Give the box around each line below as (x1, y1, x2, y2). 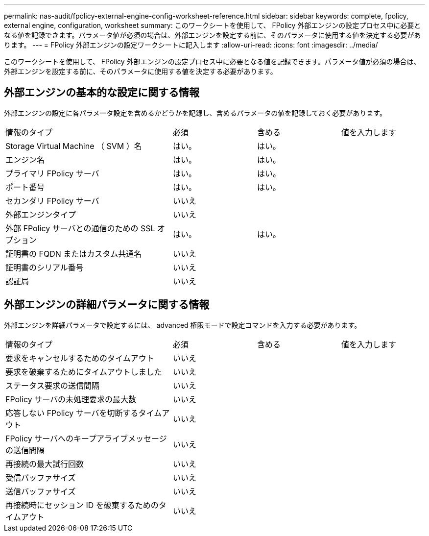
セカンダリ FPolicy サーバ (5, 195, 99, 206)
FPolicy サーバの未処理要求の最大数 (5, 394, 137, 404)
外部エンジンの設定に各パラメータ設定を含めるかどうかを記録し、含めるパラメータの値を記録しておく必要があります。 (4, 108, 386, 117)
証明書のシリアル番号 (5, 262, 84, 272)
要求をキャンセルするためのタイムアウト (5, 353, 154, 363)
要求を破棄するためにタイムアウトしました (5, 366, 162, 377)
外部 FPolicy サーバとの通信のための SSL (5, 223, 155, 233)
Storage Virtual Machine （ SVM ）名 (5, 141, 142, 151)
